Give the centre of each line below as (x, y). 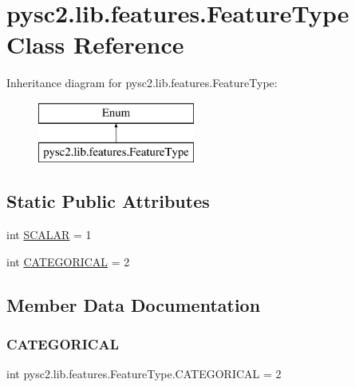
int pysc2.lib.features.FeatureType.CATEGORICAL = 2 (144, 374)
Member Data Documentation (134, 304)
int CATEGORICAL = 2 (68, 261)
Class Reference (95, 44)
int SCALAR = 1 (49, 235)
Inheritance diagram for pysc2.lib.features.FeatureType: (142, 83)
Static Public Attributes (108, 201)
